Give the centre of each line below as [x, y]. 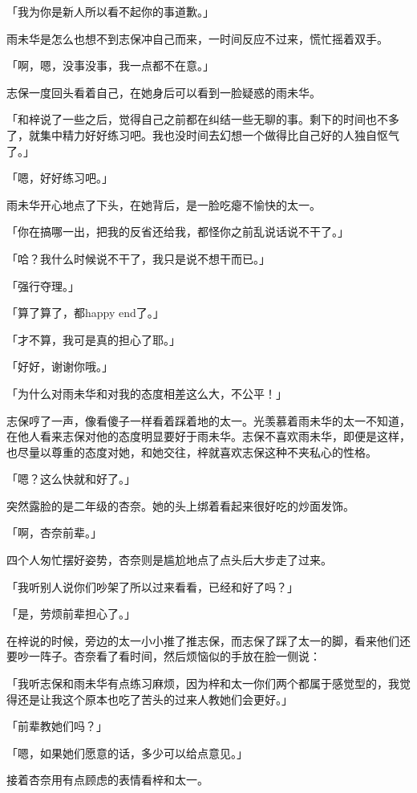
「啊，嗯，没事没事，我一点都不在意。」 [110, 65]
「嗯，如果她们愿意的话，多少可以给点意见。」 [127, 752]
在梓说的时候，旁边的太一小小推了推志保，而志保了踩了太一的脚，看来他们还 [208, 640]
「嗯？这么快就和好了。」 [71, 479]
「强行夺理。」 [43, 285]
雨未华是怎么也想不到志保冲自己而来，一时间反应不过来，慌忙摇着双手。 [197, 38]
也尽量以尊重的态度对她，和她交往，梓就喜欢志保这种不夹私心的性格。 [192, 451]
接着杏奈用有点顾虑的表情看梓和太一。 [107, 780]
